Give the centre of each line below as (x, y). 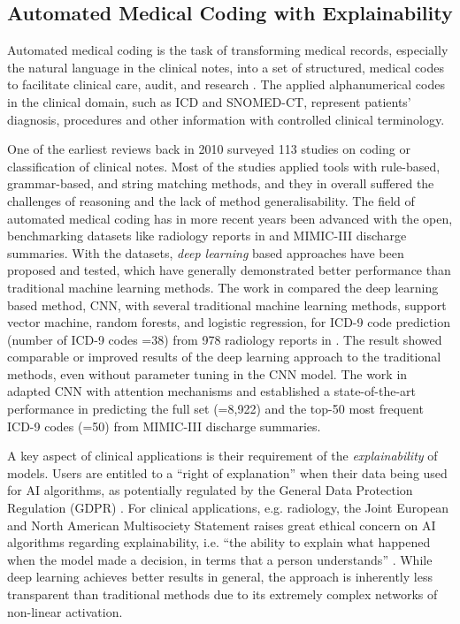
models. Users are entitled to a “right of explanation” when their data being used (227, 472)
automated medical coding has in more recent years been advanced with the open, (230, 218)
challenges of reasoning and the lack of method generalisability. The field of (211, 200)
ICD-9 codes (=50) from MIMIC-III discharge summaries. (164, 426)
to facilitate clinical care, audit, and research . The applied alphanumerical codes (226, 84)
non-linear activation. (65, 611)
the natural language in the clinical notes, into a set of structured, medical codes (226, 67)
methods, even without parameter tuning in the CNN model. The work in (207, 373)
